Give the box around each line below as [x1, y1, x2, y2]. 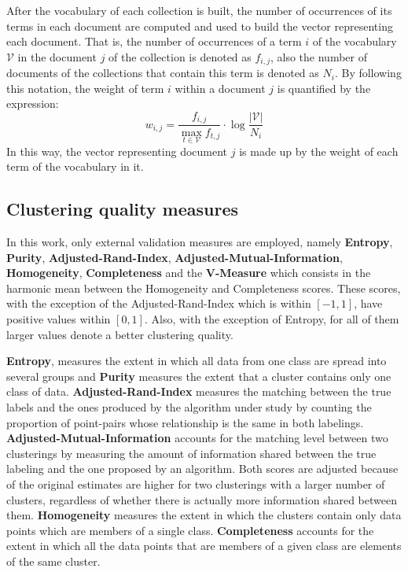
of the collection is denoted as [108, 48, 252, 65]
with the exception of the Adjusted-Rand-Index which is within [6, 295, 311, 312]
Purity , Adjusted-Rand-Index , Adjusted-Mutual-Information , [6, 249, 343, 265]
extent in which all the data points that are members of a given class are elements [6, 537, 402, 554]
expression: [6, 95, 59, 112]
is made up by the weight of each [239, 142, 399, 159]
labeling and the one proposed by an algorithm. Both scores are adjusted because [6, 460, 399, 477]
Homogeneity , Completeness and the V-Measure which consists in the [6, 264, 371, 281]
